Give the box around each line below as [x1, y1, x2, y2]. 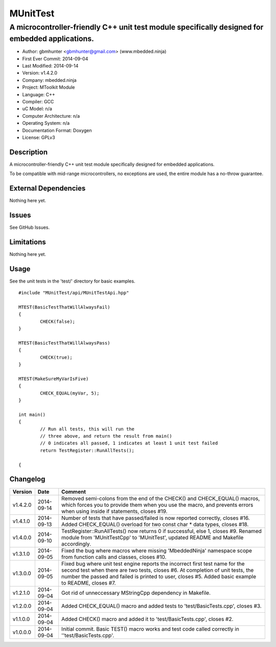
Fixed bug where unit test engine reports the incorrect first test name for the [61, 560, 245, 567]
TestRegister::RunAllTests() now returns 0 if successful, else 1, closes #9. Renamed [61, 527, 262, 534]
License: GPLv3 [22, 134, 56, 140]
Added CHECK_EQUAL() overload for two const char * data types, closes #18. [61, 521, 249, 528]
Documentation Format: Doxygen [22, 127, 92, 133]
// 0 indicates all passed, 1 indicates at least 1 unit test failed [40, 440, 218, 446]
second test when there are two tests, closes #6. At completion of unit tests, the [61, 566, 254, 573]
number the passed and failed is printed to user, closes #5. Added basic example [61, 573, 257, 580]
